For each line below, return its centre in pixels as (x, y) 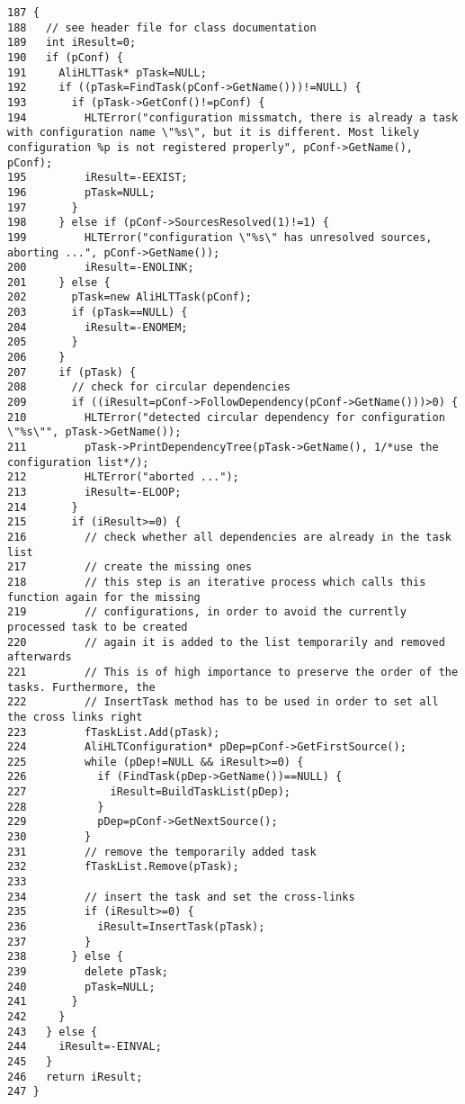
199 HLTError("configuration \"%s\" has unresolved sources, (220, 237)
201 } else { (59, 282)
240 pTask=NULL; (81, 987)
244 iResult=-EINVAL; (85, 1047)
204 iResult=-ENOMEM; (98, 327)
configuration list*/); (78, 462)
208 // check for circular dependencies (149, 387)
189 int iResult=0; (72, 43)
